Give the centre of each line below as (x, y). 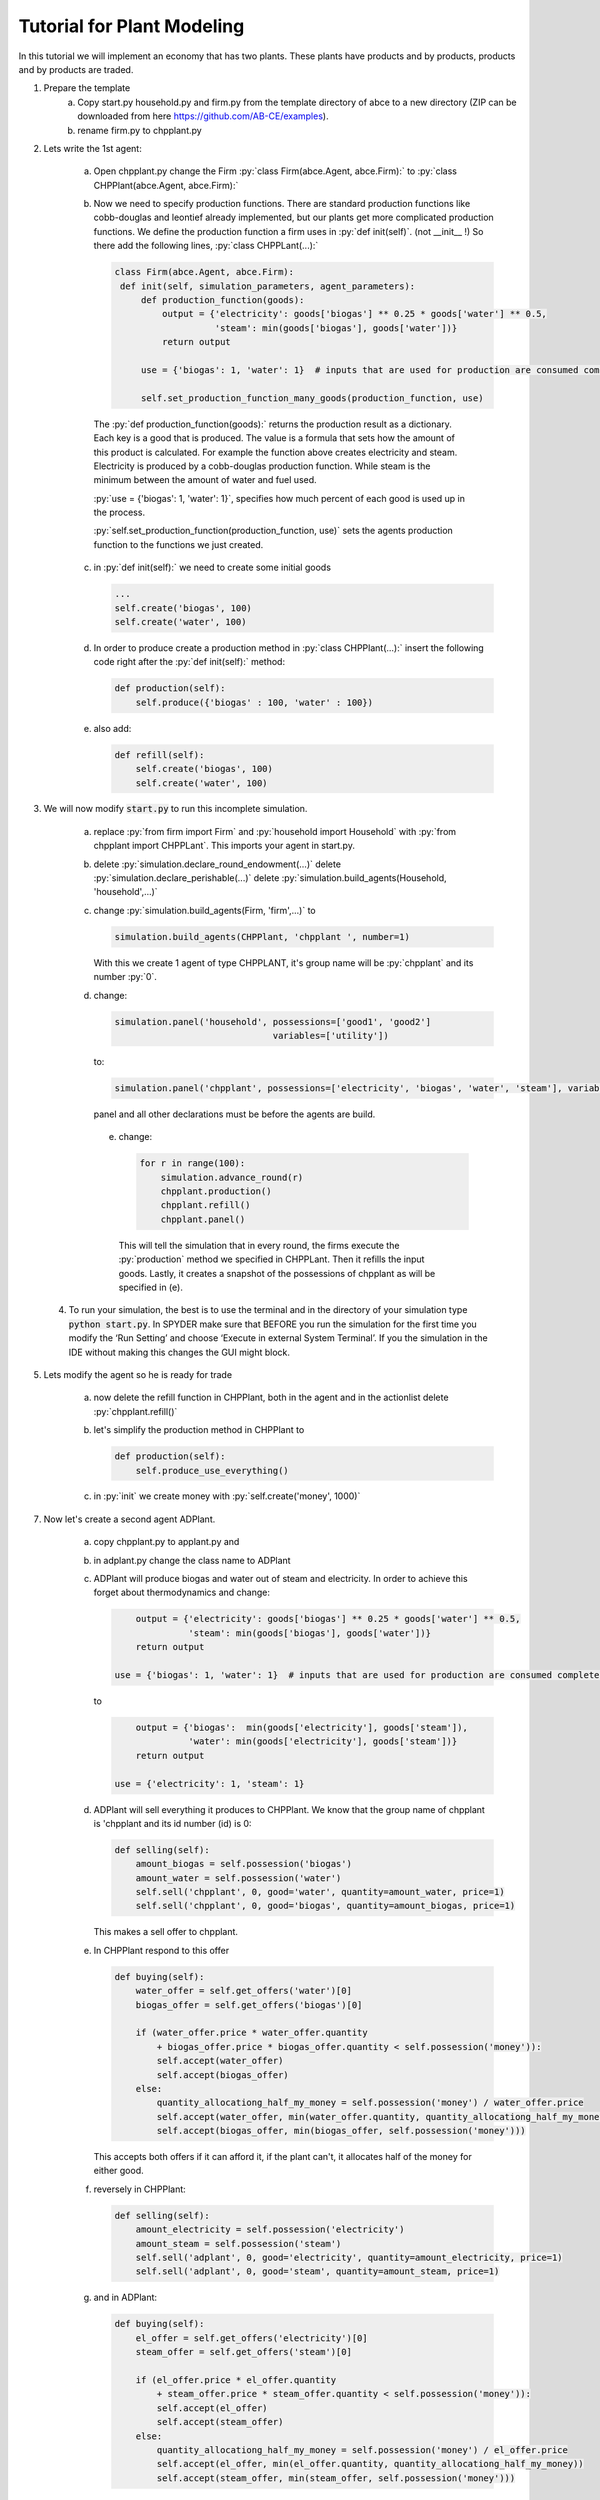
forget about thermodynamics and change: (181, 1592)
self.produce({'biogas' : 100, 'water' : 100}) (254, 702)
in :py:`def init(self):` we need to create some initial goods (212, 567)
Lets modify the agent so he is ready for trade (138, 1374)
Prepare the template (87, 88)
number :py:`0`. (125, 977)
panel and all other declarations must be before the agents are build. (234, 1114)
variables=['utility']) (330, 1035)
